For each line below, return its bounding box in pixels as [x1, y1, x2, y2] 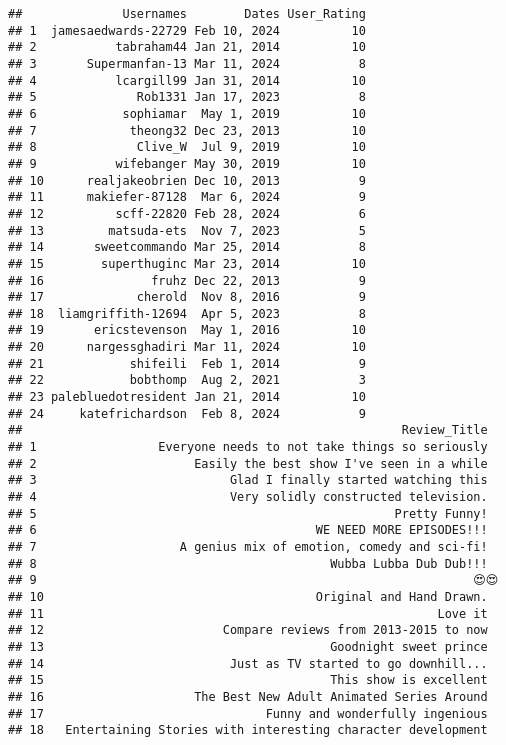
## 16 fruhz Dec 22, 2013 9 [8, 273, 366, 288]
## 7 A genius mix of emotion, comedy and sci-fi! [8, 540, 488, 554]
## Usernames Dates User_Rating [8, 7, 366, 21]
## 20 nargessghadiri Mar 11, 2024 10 [8, 340, 366, 355]
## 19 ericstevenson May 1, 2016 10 [8, 323, 366, 338]
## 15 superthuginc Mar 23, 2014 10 [8, 256, 366, 271]
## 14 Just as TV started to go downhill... [8, 656, 488, 671]
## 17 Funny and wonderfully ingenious [8, 706, 488, 721]
